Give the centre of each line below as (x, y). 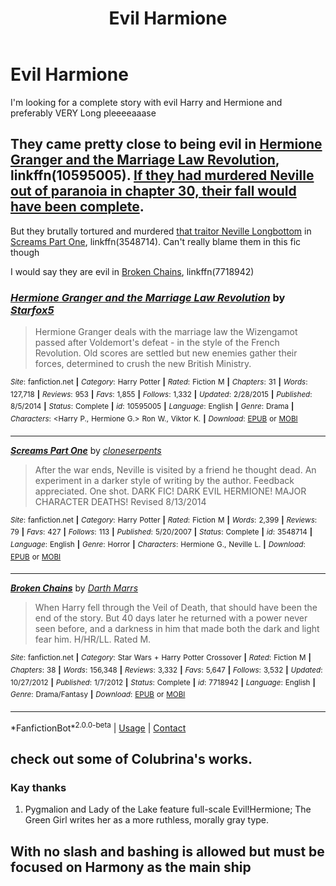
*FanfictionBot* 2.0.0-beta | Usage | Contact (98, 727)
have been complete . (77, 207)
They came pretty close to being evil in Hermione (166, 144)
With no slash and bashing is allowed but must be (167, 851)
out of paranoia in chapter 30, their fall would (153, 191)
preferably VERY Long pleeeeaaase (83, 113)
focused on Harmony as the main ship (131, 867)
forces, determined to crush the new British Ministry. (143, 364)
